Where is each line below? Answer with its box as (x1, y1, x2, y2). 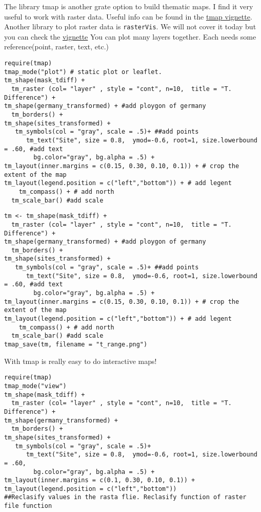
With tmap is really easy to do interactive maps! (4, 355, 157, 366)
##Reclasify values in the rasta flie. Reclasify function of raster (4, 493, 247, 501)
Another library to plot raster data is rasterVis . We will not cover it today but (4, 21, 256, 32)
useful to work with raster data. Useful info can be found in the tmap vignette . (4, 11, 252, 22)
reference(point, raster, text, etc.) (4, 41, 109, 52)
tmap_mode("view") (4, 382, 67, 390)
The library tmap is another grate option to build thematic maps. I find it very (4, 1, 253, 11)
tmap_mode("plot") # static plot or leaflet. (4, 68, 162, 76)
